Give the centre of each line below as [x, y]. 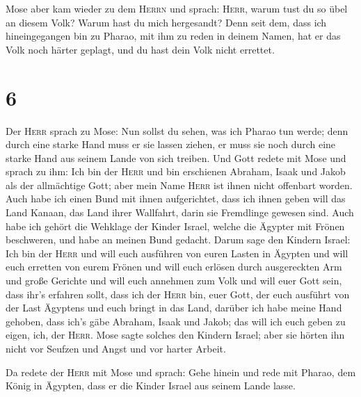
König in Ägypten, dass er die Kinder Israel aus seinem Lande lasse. [151, 386]
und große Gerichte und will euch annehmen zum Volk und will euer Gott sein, [174, 281]
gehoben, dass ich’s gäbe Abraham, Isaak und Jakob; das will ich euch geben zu [176, 321]
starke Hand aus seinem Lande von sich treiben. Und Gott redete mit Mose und [176, 157]
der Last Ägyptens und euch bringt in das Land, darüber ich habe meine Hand [174, 308]
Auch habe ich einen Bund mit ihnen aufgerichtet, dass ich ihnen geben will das [176, 198]
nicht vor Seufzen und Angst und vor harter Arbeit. [116, 348]
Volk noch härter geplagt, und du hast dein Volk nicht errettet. [140, 49]
